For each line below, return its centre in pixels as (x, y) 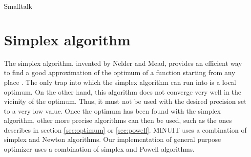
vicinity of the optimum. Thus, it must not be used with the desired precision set (125, 101)
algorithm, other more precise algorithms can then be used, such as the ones (118, 120)
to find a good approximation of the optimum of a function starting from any (120, 72)
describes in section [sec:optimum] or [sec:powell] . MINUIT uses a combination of (125, 129)
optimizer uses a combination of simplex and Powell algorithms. (99, 149)
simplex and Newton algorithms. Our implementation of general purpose (113, 139)
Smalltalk (18, 6)
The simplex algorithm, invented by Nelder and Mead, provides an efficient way (123, 63)
